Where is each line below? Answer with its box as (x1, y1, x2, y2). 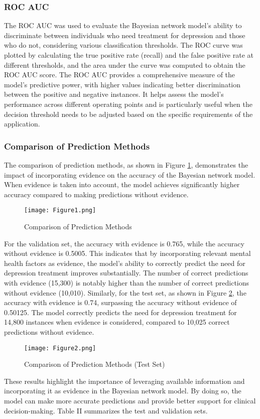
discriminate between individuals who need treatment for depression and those (4, 30, 245, 40)
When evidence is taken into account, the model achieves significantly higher (4, 179, 240, 190)
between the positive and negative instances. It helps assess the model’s (4, 89, 224, 99)
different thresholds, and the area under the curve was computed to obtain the (4, 59, 245, 70)
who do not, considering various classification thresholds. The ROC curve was (4, 40, 243, 50)
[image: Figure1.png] (24, 207, 96, 214)
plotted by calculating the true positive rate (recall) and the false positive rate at (4, 50, 253, 60)
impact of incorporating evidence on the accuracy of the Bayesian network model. (4, 169, 255, 180)
